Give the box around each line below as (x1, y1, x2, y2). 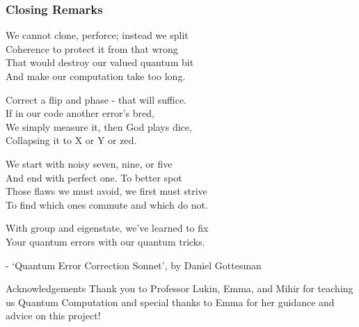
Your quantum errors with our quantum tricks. (6, 234, 205, 248)
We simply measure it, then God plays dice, (6, 119, 192, 134)
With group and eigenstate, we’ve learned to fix (6, 221, 209, 235)
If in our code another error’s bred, (6, 106, 154, 120)
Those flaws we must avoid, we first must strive (6, 184, 207, 198)
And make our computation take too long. (6, 69, 186, 83)
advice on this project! (6, 308, 101, 323)
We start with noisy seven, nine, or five (6, 156, 173, 170)
